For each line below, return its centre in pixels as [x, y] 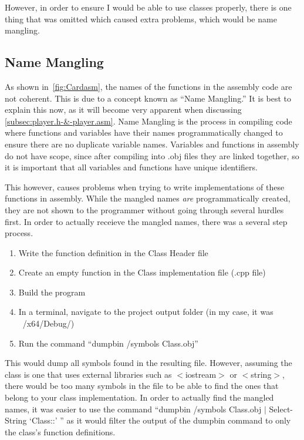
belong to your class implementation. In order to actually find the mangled [139, 397]
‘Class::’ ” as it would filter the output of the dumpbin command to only [160, 420]
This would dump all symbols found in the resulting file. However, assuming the [148, 363]
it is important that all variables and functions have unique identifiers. [131, 167]
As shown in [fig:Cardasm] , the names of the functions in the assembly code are [148, 86]
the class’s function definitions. [60, 431]
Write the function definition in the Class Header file [113, 252]
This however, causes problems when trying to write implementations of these [145, 187]
